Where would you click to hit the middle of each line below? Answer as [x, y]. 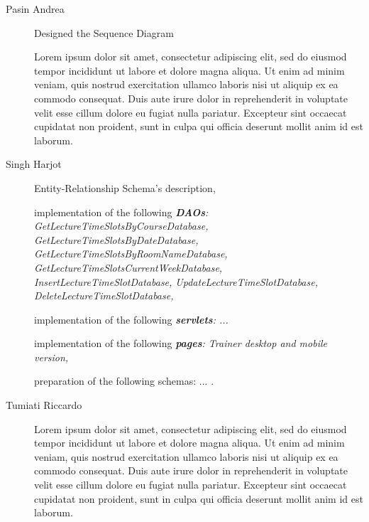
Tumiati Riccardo [44, 405]
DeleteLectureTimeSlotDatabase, [104, 295]
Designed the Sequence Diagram [104, 32]
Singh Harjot [34, 164]
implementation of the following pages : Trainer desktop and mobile [181, 343]
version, [51, 357]
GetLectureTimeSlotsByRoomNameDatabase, [131, 254]
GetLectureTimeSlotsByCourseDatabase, [121, 226]
